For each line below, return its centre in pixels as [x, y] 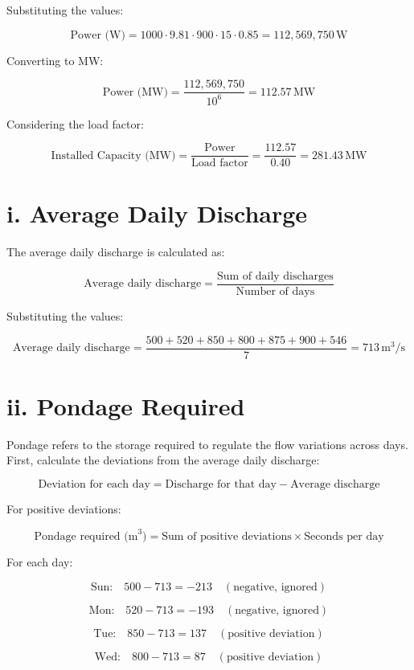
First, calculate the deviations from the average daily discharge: [163, 460]
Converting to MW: [55, 60]
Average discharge [335, 484]
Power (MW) [135, 92]
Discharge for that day [221, 484]
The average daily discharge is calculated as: [116, 252]
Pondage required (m [86, 537]
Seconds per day [344, 537]
